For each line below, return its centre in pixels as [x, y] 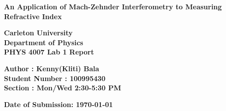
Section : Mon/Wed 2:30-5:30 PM [63, 88]
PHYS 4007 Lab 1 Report [49, 52]
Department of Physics [44, 42]
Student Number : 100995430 [55, 78]
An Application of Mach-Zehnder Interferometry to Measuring [113, 6]
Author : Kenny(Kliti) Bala [52, 68]
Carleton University [38, 33]
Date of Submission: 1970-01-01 [59, 104]
